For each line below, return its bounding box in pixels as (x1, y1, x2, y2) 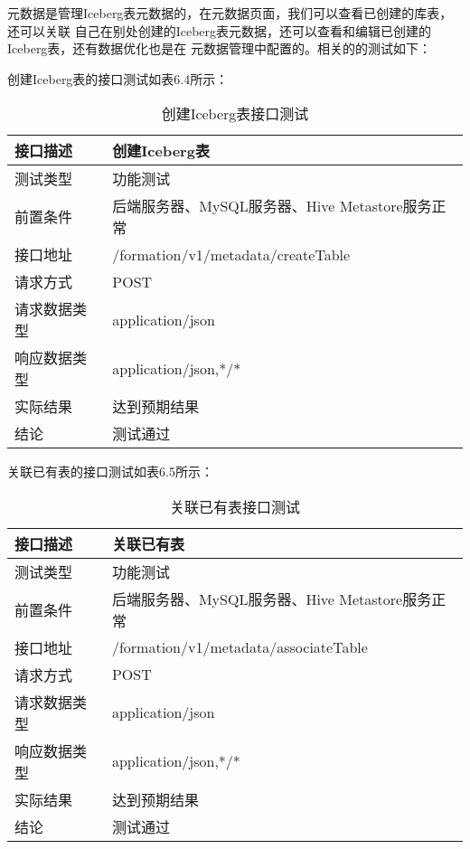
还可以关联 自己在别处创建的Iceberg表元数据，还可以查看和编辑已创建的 (7, 21, 432, 40)
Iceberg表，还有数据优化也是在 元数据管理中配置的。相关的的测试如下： (7, 39, 432, 58)
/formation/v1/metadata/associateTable (111, 637, 368, 658)
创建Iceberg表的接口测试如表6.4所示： (7, 69, 229, 88)
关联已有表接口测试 (169, 495, 300, 517)
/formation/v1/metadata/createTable (112, 243, 351, 265)
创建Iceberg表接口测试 (161, 103, 309, 125)
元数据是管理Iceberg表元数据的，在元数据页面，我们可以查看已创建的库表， (7, 4, 453, 22)
